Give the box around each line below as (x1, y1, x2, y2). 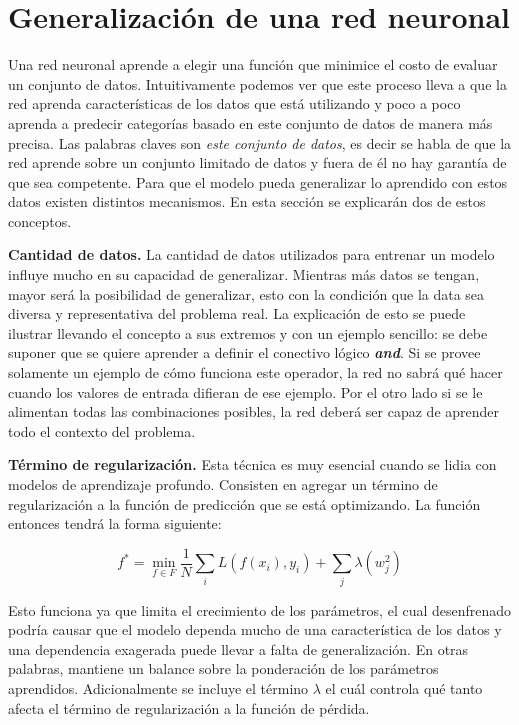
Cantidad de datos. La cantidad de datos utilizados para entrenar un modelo (8, 244, 495, 265)
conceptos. (8, 210, 72, 231)
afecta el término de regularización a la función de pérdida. (8, 697, 370, 718)
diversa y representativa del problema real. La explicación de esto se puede (8, 303, 466, 324)
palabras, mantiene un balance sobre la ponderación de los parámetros (8, 658, 439, 679)
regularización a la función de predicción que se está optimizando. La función (8, 493, 481, 514)
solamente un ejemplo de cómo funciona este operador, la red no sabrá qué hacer (8, 362, 503, 383)
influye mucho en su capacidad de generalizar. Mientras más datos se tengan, (8, 264, 480, 285)
